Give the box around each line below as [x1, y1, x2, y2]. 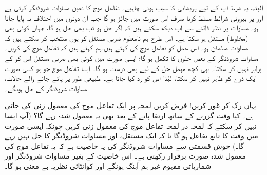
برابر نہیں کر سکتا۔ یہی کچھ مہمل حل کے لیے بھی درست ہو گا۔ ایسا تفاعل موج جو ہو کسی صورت [5, 62, 261, 73]
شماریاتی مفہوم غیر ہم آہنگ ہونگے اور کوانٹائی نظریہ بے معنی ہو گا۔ [5, 160, 212, 171]
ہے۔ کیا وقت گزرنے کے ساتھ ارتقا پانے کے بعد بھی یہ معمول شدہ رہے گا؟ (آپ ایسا [5, 110, 253, 120]
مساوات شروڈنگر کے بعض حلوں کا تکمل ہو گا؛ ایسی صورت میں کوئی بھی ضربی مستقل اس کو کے [5, 52, 259, 63]
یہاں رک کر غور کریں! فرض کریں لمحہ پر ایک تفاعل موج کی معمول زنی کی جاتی [5, 100, 256, 111]
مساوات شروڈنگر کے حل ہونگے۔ [5, 82, 87, 93]
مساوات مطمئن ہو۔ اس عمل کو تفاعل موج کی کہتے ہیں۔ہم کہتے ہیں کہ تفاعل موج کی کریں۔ [5, 42, 249, 53]
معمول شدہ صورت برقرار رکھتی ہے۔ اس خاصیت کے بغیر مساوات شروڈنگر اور [5, 150, 246, 161]
